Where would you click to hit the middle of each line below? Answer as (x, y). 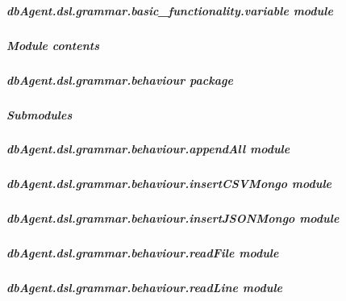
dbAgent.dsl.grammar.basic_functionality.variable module (170, 10)
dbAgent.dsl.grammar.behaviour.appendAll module (148, 149)
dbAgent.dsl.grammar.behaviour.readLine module (145, 288)
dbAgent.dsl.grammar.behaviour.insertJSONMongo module (173, 218)
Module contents (53, 45)
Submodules (40, 114)
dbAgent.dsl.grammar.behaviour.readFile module (143, 253)
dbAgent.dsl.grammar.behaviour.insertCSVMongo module (169, 184)
